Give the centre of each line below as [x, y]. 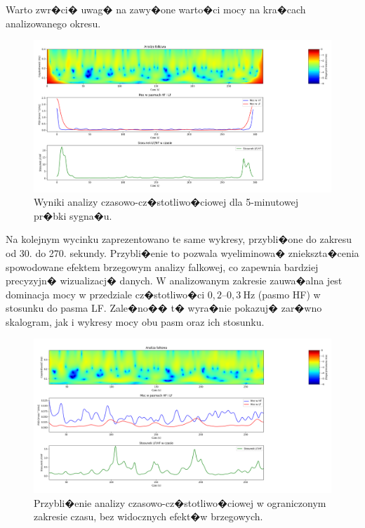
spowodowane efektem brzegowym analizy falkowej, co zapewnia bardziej [162, 266]
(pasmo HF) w [289, 294]
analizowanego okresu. [53, 23]
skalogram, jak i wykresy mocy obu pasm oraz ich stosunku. [135, 321]
